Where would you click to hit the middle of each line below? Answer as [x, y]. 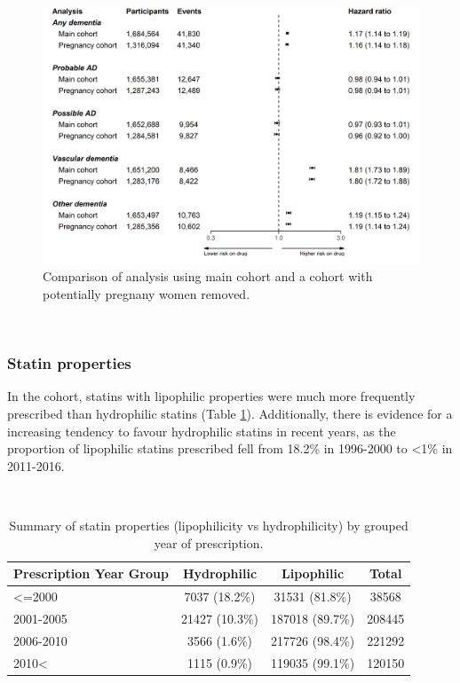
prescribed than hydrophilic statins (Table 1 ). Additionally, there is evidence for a [230, 414]
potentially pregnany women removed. [147, 294]
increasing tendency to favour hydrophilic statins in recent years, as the [202, 431]
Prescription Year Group [91, 573]
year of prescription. [209, 542]
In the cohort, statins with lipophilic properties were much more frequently [211, 396]
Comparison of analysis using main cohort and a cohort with [208, 276]
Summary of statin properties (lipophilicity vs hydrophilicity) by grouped [209, 525]
